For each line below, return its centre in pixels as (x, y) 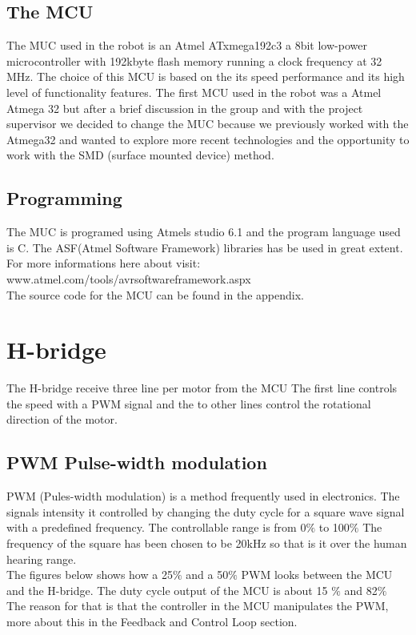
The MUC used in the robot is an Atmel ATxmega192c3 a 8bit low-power (187, 45)
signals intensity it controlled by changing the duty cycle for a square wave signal (206, 511)
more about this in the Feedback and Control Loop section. (152, 621)
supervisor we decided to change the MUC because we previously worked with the (208, 124)
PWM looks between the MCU (317, 575)
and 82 (361, 590)
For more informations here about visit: (104, 263)
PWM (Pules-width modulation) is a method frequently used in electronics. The (203, 496)
